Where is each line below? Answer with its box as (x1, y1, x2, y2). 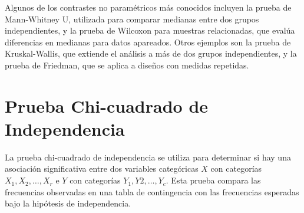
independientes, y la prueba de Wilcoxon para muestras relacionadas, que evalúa (5, 24, 295, 37)
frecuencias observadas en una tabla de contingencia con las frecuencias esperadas (5, 185, 299, 198)
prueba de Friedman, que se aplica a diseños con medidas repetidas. (5, 58, 249, 71)
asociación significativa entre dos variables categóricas (5, 162, 199, 175)
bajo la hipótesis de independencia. (5, 197, 131, 209)
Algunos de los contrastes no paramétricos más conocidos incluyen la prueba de (5, 1, 292, 13)
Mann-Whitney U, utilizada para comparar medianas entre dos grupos (5, 12, 259, 25)
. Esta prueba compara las (166, 174, 261, 186)
